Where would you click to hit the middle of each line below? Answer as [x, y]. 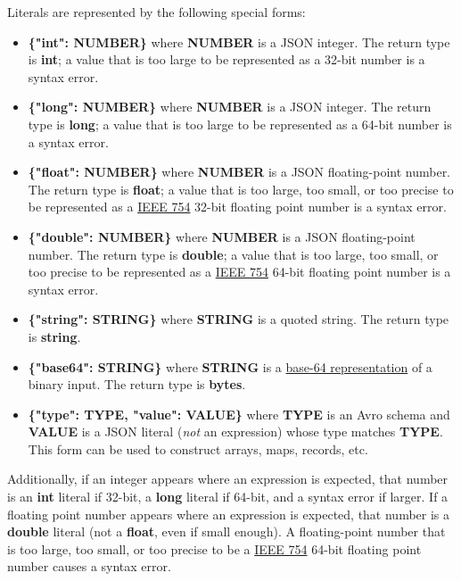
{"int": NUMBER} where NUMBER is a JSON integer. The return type [239, 41]
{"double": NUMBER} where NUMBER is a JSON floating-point [222, 236]
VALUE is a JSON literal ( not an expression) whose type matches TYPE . [235, 432]
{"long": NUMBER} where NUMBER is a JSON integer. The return [230, 107]
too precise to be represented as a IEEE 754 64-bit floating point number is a [239, 272]
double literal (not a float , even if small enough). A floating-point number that [226, 531]
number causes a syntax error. [89, 566]
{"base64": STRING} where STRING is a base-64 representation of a [230, 366]
